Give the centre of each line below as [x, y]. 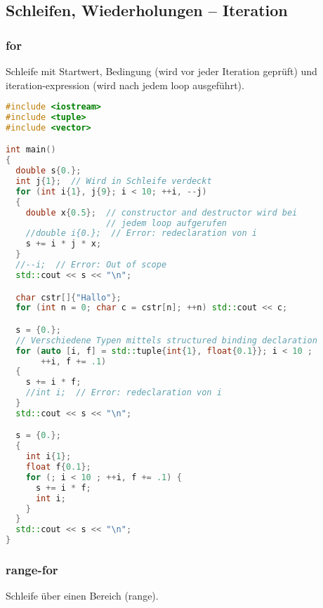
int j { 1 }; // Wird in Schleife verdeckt [114, 181]
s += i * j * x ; [64, 244]
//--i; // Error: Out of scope [91, 265]
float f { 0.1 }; [58, 467]
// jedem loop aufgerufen [166, 223]
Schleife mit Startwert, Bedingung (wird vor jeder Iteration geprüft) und [161, 71]
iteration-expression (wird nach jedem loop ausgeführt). [125, 85]
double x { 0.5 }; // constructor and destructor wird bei [161, 212]
